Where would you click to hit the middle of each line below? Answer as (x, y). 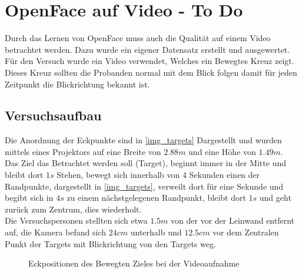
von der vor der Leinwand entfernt (233, 220)
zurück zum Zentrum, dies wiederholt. (73, 209)
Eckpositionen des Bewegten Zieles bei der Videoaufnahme (134, 263)
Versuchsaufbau (53, 115)
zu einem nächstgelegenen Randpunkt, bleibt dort (156, 198)
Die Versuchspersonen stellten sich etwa (76, 220)
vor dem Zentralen (246, 232)
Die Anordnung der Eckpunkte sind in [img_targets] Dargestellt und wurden (143, 140)
